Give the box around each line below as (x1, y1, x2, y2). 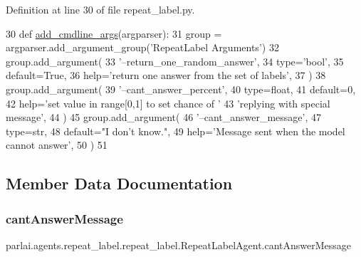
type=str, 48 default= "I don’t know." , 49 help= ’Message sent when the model (6, 123, 345, 138)
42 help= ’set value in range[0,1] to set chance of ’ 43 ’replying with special (6, 95, 330, 110)
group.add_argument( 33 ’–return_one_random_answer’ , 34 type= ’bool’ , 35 (6, 53, 344, 68)
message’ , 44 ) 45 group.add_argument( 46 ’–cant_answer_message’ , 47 (6, 110, 322, 125)
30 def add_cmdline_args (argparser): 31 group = (6, 26, 222, 41)
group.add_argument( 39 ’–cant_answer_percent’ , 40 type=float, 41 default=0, (6, 81, 356, 96)
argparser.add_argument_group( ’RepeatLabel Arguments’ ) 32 (6, 40, 279, 55)
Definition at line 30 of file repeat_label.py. (6, 2, 195, 16)
